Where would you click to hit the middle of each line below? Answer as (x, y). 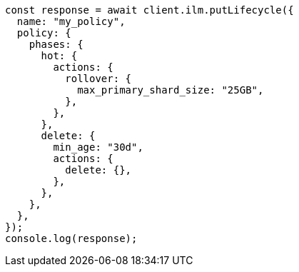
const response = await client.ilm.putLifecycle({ (149, 10)
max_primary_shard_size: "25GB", (171, 90)
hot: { (59, 56)
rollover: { (98, 79)
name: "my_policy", (71, 21)
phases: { (56, 44)
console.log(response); (71, 238)
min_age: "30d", (98, 147)
